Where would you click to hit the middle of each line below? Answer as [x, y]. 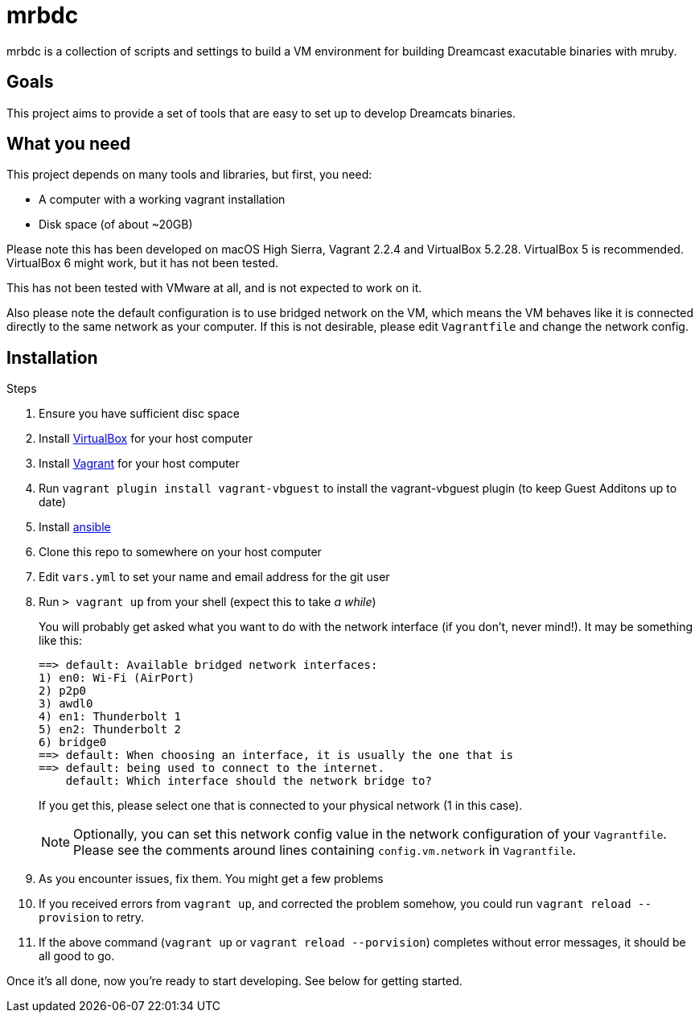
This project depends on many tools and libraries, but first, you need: [189, 175]
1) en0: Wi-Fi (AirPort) [117, 678]
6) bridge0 [73, 743]
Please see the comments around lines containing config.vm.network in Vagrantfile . [325, 850]
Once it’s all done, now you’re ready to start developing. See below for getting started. [234, 981]
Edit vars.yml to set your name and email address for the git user [214, 577]
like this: [60, 641]
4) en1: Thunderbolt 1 [110, 717]
